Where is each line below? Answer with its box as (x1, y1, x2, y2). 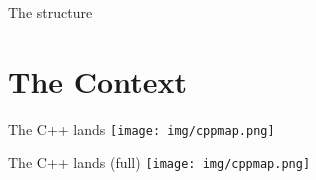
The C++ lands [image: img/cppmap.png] (8, 118, 275, 139)
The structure (8, 2, 93, 22)
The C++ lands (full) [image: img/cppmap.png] (8, 152, 311, 173)
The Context (8, 60, 187, 101)
